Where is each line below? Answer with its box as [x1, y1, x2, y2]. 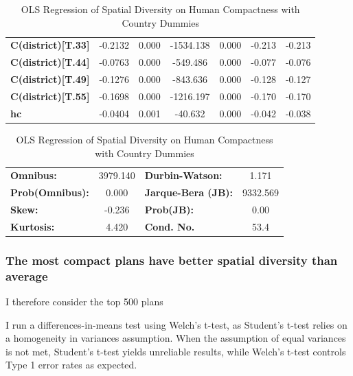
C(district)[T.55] [10, 89, 90, 103]
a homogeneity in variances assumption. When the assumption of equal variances [5, 331, 346, 345]
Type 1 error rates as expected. [5, 357, 137, 372]
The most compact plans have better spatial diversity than [5, 251, 338, 268]
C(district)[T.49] [10, 72, 90, 86]
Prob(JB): [144, 202, 194, 217]
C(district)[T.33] [10, 38, 90, 52]
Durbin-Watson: [144, 168, 223, 183]
